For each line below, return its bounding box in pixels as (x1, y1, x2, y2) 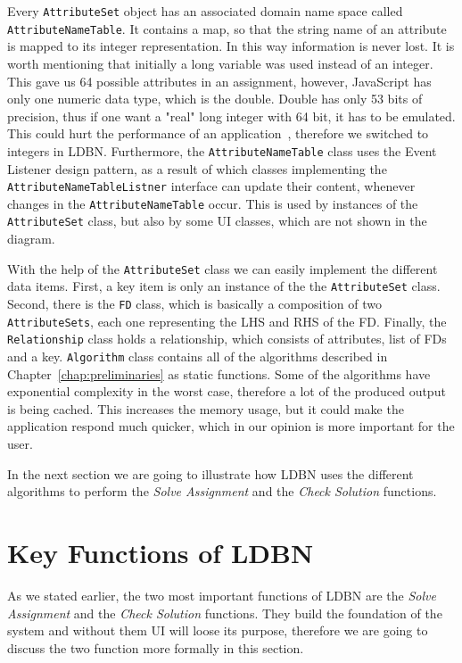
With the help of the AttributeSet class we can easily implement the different (7, 259, 438, 278)
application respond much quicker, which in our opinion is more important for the (7, 417, 455, 435)
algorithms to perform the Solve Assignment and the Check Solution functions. (7, 482, 437, 501)
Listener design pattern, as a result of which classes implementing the (7, 159, 387, 178)
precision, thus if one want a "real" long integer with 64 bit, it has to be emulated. (7, 106, 456, 125)
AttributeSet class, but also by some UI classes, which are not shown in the (7, 211, 427, 230)
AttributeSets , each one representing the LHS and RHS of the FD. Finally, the (7, 311, 447, 330)
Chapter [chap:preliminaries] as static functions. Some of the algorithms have (7, 364, 431, 383)
